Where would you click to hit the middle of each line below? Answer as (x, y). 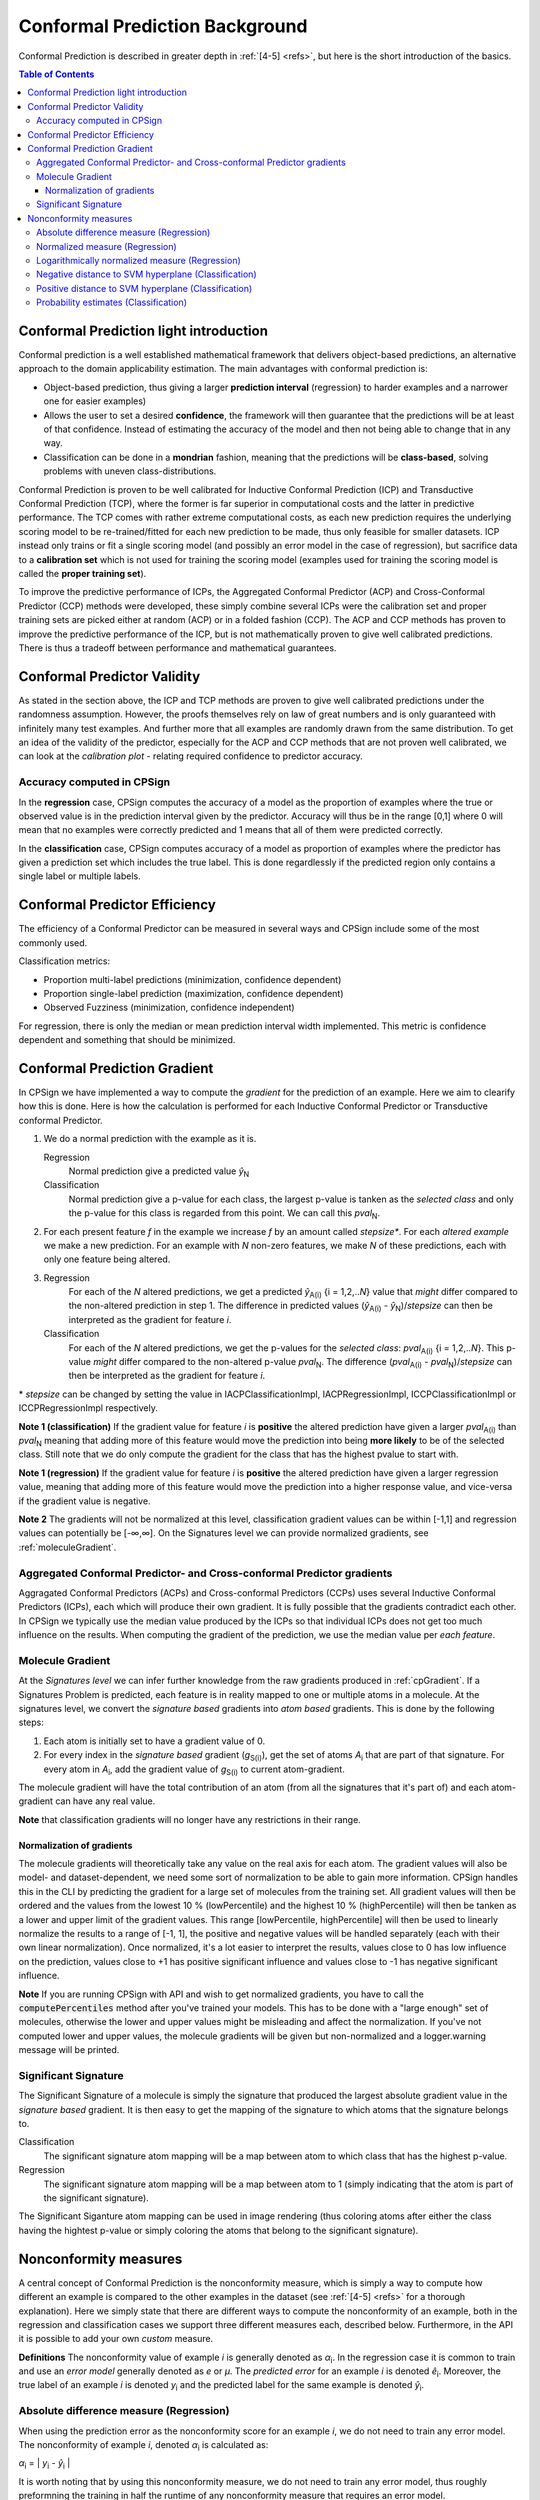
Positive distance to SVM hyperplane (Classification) (144, 288)
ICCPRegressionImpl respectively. (88, 1408)
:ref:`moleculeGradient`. (67, 1547)
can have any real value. (105, 1801)
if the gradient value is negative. (84, 1501)
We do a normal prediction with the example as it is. (150, 1139)
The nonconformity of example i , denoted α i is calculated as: (143, 2446)
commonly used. (53, 942)
